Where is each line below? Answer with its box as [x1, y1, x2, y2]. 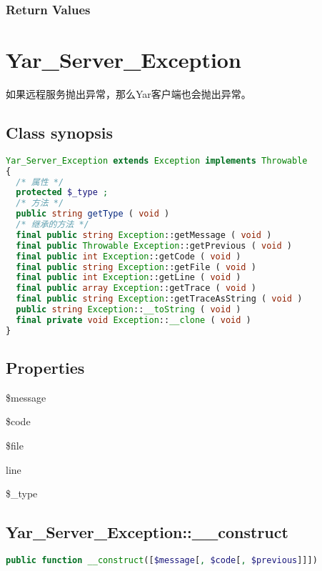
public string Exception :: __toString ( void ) [16, 304, 241, 315]
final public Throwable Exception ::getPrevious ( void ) [16, 240, 292, 251]
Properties [6, 357, 85, 379]
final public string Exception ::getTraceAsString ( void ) [16, 294, 303, 304]
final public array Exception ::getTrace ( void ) [16, 283, 256, 294]
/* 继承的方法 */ [16, 219, 89, 230]
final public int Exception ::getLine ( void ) [16, 272, 241, 283]
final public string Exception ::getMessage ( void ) [16, 229, 272, 240]
